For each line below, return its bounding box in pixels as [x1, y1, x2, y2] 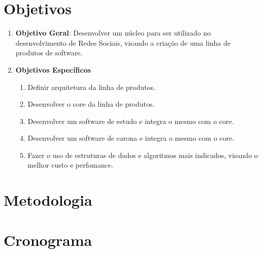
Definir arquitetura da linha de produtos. [27, 81, 155, 92]
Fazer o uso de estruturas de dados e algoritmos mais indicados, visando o [27, 149, 258, 160]
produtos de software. [15, 47, 83, 58]
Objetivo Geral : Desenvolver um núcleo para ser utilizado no [15, 27, 211, 38]
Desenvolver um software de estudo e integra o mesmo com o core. [27, 115, 234, 126]
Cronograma [4, 229, 92, 250]
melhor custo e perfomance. [27, 160, 113, 170]
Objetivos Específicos [15, 64, 91, 75]
